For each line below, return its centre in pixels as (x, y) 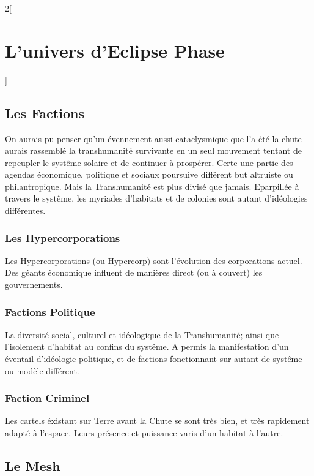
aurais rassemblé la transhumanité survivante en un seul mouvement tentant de (153, 150)
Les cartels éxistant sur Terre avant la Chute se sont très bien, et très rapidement (157, 421)
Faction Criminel (47, 398)
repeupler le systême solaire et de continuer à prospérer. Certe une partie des (149, 162)
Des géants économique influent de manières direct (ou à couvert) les (134, 272)
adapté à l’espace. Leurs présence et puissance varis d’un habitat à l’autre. (144, 433)
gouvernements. (34, 285)
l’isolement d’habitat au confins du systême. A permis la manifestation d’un (147, 346)
